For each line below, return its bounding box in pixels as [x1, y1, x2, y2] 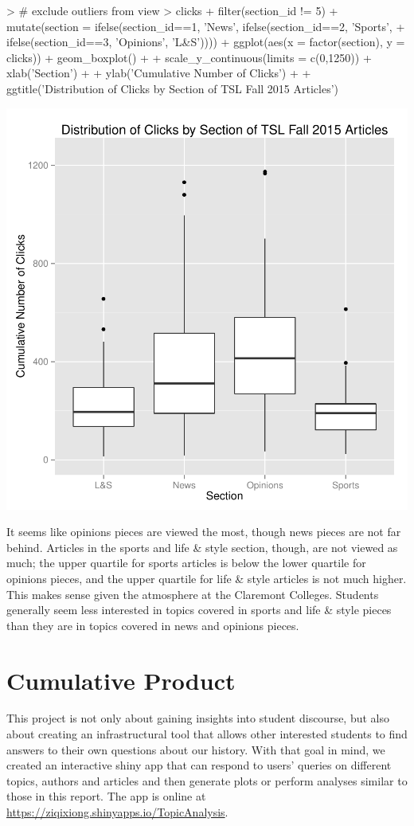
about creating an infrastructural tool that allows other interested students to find [6, 726, 408, 742]
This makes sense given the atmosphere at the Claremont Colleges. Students [6, 585, 379, 602]
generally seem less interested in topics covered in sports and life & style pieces [6, 601, 392, 618]
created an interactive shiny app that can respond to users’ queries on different [6, 757, 392, 773]
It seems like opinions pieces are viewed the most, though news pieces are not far [6, 523, 401, 540]
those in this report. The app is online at [6, 788, 206, 804]
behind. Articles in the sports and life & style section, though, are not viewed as [6, 538, 398, 555]
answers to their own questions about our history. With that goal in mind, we [6, 741, 385, 757]
